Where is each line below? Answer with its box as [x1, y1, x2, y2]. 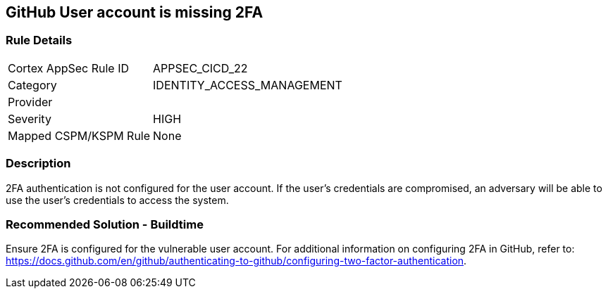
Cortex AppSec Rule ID [8, 60, 130, 75]
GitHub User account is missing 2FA [6, 4, 263, 21]
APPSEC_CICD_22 [153, 60, 248, 75]
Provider [8, 94, 53, 109]
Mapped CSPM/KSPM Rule [8, 128, 151, 143]
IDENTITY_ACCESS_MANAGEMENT [153, 77, 342, 92]
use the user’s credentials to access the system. [6, 193, 229, 206]
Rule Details [6, 33, 73, 48]
